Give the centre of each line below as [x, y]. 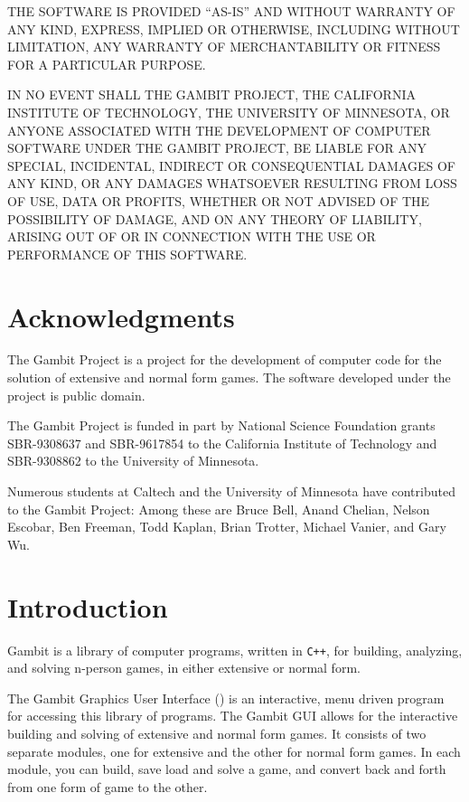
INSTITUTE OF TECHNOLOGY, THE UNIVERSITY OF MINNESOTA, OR [229, 112]
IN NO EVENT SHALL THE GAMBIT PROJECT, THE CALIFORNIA [211, 94]
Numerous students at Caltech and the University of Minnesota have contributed [231, 491]
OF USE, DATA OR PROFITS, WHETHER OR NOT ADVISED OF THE [219, 200]
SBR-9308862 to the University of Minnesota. [133, 461]
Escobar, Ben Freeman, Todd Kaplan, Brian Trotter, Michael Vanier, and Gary [227, 527]
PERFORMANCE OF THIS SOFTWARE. [127, 254]
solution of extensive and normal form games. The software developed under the [229, 377]
